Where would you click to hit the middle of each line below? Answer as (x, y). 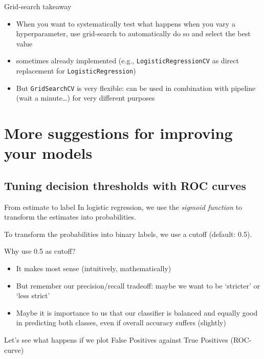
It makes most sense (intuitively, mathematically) (94, 268)
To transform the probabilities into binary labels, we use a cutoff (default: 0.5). (128, 234)
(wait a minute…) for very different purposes (85, 98)
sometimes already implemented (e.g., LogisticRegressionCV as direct (127, 61)
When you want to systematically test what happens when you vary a (126, 23)
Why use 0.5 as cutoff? (40, 251)
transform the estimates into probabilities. (70, 217)
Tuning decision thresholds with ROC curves (125, 185)
